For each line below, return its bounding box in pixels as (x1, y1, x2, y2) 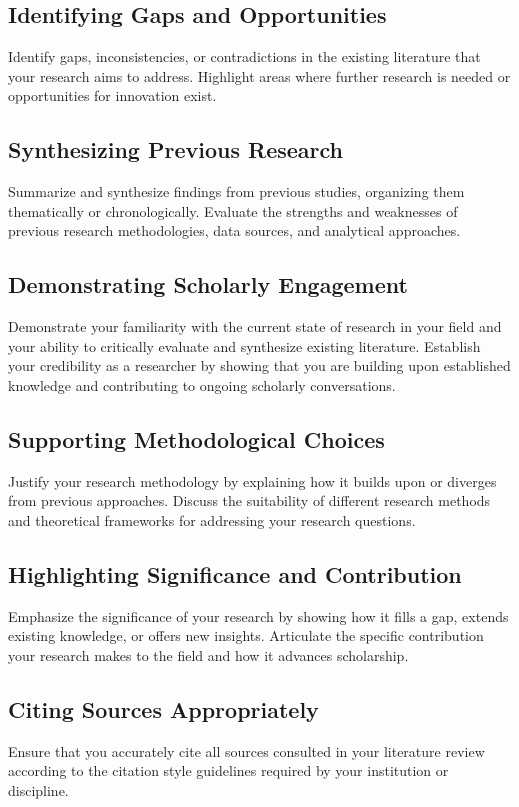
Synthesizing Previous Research (8, 134, 343, 165)
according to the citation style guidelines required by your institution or (8, 760, 449, 781)
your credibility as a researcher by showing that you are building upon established (8, 355, 511, 376)
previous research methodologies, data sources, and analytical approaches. (8, 220, 461, 241)
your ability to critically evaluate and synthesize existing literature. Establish (8, 335, 481, 356)
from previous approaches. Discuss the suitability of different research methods (8, 490, 491, 511)
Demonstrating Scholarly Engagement (8, 269, 408, 300)
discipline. (8, 779, 69, 800)
